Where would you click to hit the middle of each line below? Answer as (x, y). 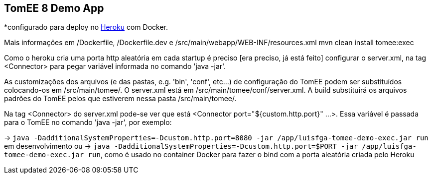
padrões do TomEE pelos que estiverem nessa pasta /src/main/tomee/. (120, 99)
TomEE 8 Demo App (54, 8)
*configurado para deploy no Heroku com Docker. (86, 27)
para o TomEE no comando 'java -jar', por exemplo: (88, 122)
